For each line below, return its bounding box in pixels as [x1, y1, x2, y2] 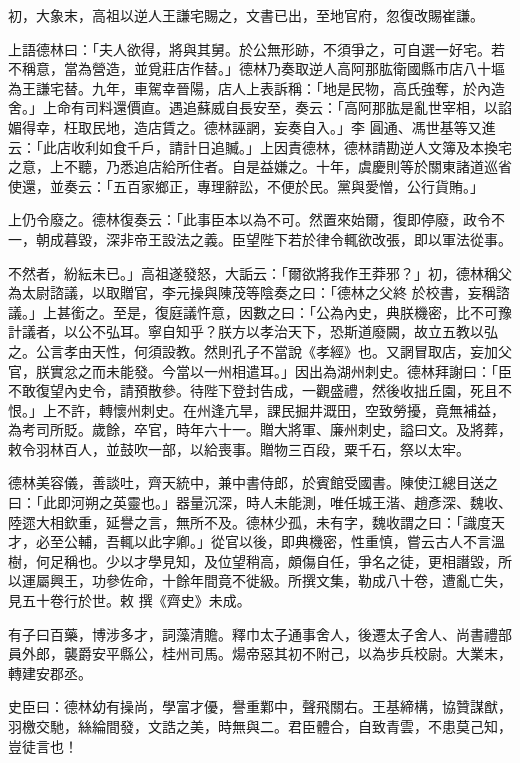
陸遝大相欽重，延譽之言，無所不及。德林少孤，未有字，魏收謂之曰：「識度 [8, 511, 491, 532]
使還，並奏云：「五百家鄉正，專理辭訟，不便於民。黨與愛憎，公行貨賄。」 [8, 175, 484, 196]
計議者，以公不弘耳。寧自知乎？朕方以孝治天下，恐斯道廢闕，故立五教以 [8, 321, 484, 342]
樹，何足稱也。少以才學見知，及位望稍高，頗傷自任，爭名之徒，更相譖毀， [8, 550, 498, 571]
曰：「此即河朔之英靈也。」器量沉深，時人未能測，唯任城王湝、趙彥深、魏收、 [8, 492, 512, 513]
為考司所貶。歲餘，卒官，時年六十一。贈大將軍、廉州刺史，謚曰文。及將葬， [8, 419, 512, 440]
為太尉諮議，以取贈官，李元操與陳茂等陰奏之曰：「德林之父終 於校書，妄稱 [8, 282, 496, 303]
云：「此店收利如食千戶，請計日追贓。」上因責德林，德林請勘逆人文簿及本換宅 [8, 136, 512, 157]
